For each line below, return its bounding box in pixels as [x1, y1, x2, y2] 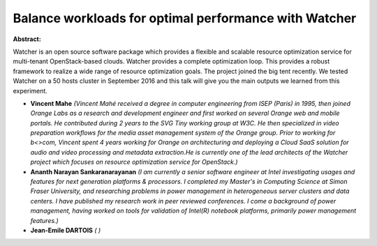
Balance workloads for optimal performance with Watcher [13, 10, 357, 26]
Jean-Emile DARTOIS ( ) [30, 226, 101, 234]
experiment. [13, 86, 48, 95]
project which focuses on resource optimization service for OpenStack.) [30, 157, 238, 167]
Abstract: [13, 35, 41, 43]
